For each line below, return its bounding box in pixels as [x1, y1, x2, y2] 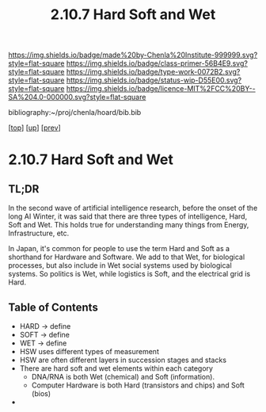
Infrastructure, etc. [8, 228, 70, 238]
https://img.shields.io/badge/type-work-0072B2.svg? [66, 67, 241, 77]
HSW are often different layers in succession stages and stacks [19, 355, 227, 364]
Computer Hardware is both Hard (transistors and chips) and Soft [31, 380, 245, 390]
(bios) [31, 389, 51, 398]
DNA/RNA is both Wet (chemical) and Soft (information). [31, 372, 215, 381]
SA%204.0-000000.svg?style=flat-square [8, 93, 146, 102]
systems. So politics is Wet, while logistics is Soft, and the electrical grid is [8, 269, 251, 279]
